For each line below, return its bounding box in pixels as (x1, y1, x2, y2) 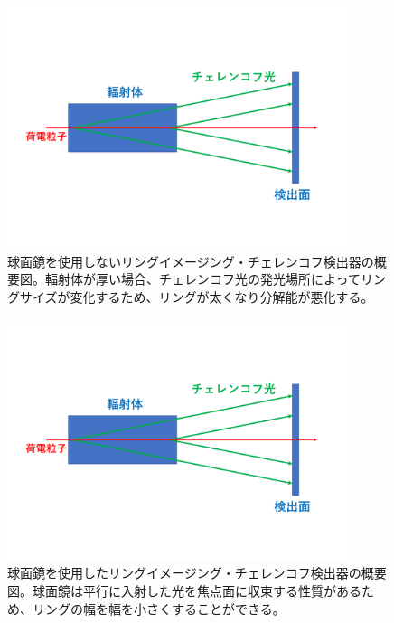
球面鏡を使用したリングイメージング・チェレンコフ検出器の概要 (7, 563, 387, 582)
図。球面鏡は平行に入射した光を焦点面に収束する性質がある (7, 581, 361, 599)
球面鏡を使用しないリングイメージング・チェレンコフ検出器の (7, 251, 374, 270)
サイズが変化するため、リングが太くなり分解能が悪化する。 (19, 287, 374, 306)
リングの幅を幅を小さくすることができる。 (32, 599, 286, 618)
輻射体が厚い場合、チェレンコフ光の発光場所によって (44, 269, 361, 288)
